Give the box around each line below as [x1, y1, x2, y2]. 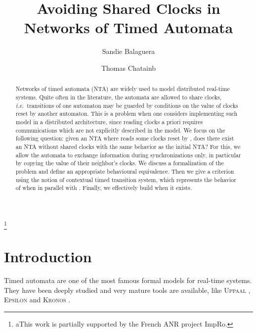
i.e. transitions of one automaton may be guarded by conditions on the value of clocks [15, 101, 238, 109]
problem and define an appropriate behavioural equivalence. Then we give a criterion [15, 167, 234, 175]
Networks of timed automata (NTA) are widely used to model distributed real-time [15, 85, 230, 93]
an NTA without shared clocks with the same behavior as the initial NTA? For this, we [15, 142, 241, 150]
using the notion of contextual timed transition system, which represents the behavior [15, 175, 236, 184]
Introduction [4, 246, 92, 267]
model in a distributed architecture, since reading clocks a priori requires [15, 117, 203, 126]
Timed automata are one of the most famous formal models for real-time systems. [4, 275, 252, 285]
